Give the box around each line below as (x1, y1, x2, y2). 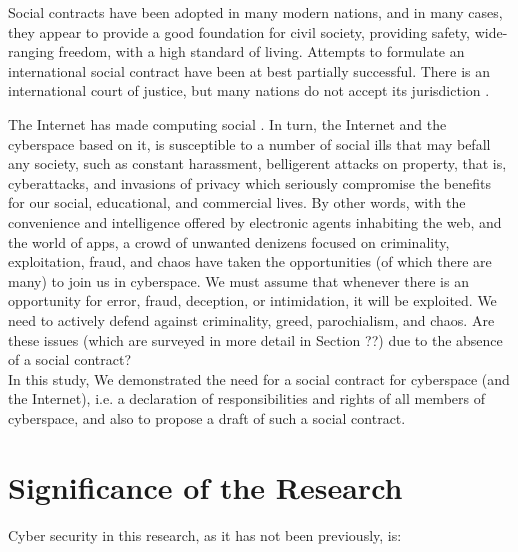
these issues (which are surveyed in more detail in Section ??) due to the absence (8, 329, 503, 350)
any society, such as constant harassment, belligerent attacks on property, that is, (8, 153, 507, 174)
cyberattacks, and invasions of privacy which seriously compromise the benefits (8, 172, 491, 193)
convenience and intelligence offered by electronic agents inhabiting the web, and (8, 211, 502, 232)
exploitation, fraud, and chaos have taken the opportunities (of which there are (8, 251, 492, 272)
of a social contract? (8, 349, 131, 370)
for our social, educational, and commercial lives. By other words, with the (8, 192, 466, 213)
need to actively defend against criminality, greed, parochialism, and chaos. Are (8, 309, 495, 330)
